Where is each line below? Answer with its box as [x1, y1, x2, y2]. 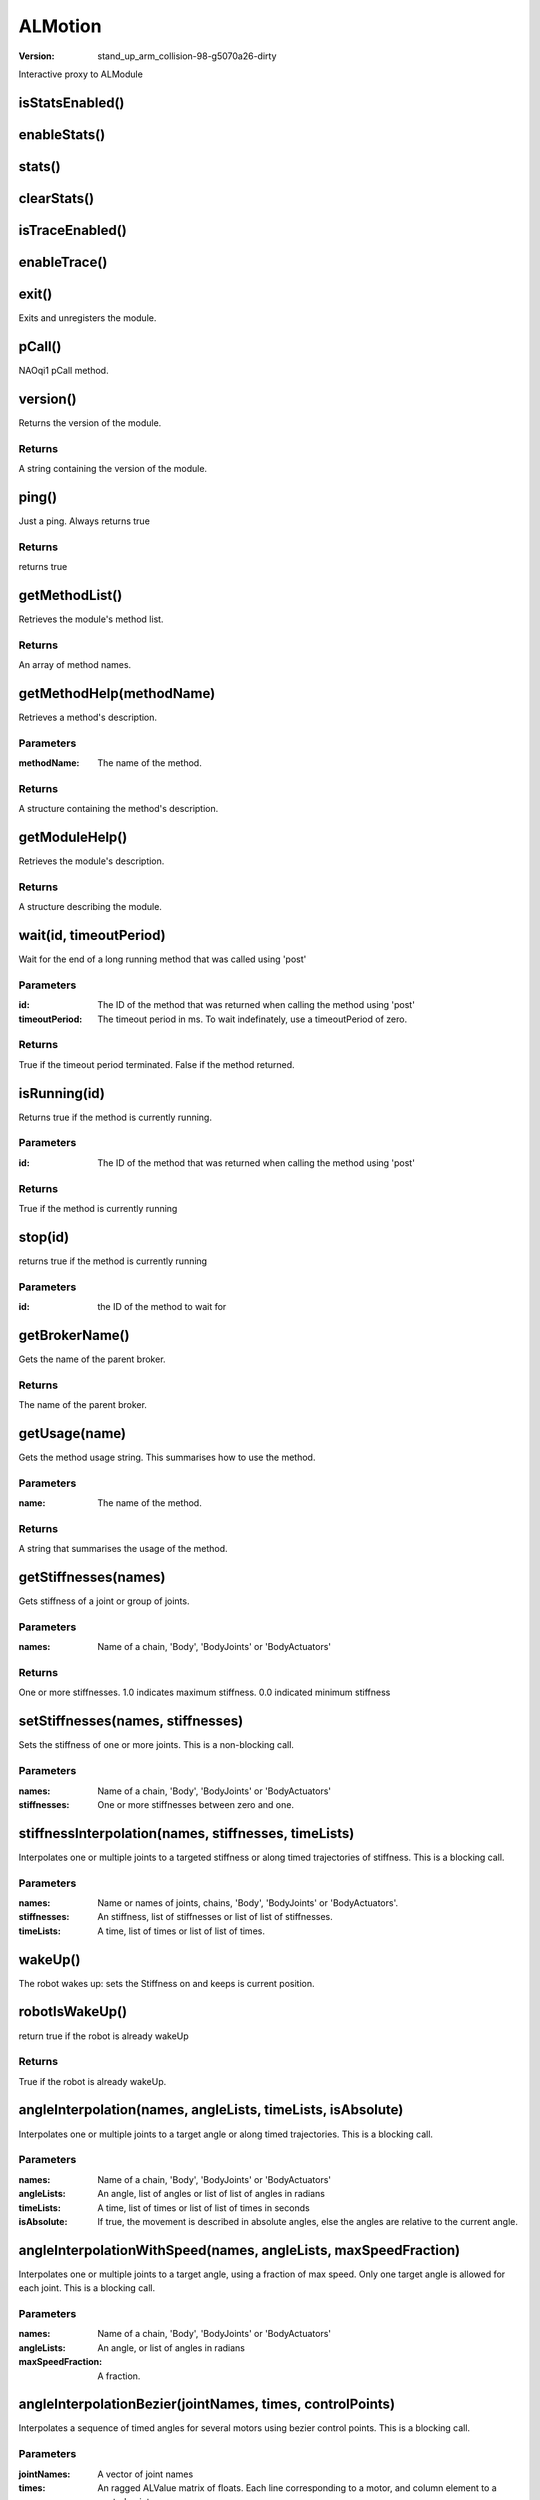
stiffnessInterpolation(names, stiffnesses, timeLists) [18, 1825, 355, 1842]
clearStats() [18, 190, 95, 207]
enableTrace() [18, 253, 108, 270]
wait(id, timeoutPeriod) [18, 927, 166, 944]
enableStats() [18, 126, 106, 143]
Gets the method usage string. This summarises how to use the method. [18, 1451, 316, 1463]
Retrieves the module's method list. [18, 613, 164, 625]
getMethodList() [18, 586, 123, 604]
